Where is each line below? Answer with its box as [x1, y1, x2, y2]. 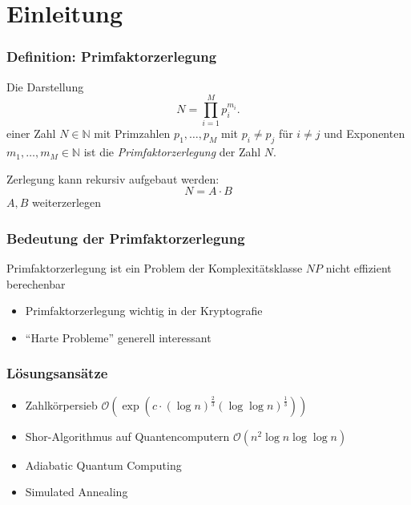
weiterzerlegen [32, 194, 102, 211]
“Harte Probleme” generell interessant [25, 329, 212, 345]
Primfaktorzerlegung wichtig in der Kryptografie [25, 302, 263, 319]
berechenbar [6, 275, 66, 292]
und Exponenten [324, 125, 405, 142]
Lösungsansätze [6, 363, 108, 383]
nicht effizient [325, 260, 392, 277]
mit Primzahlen [94, 125, 171, 142]
